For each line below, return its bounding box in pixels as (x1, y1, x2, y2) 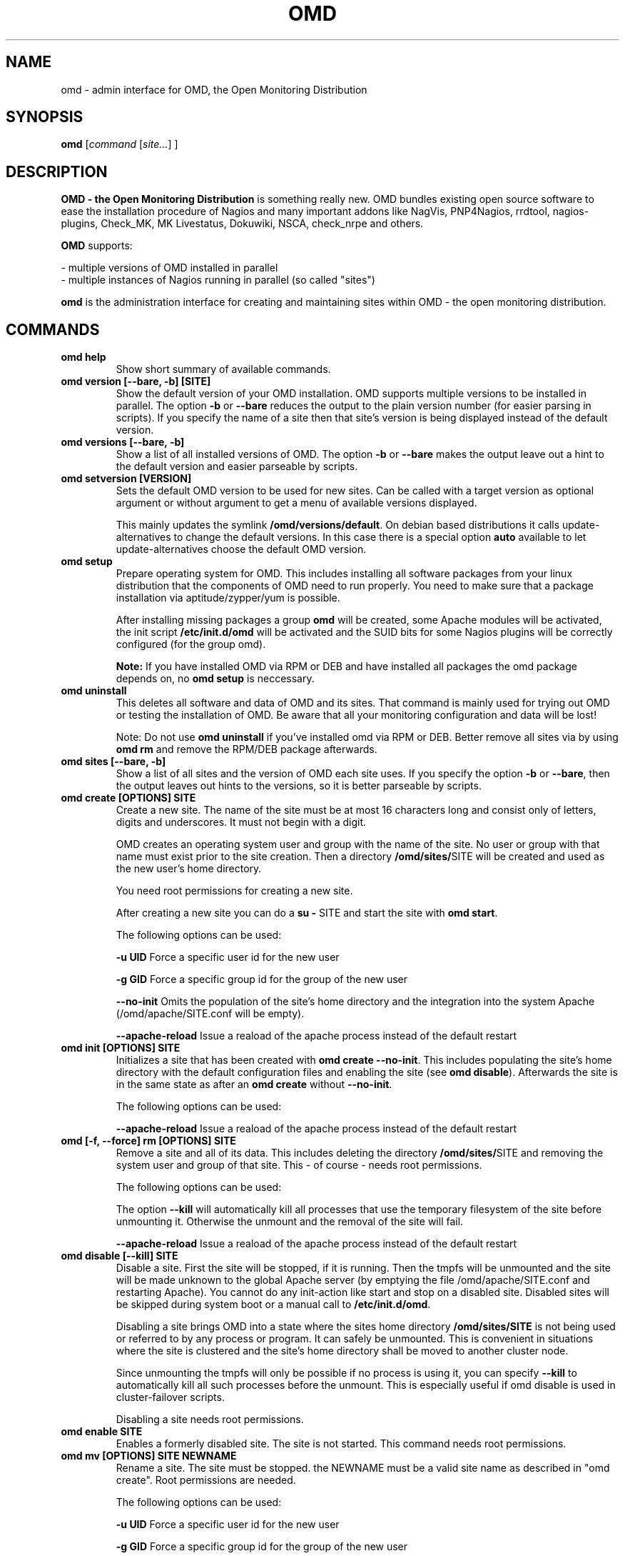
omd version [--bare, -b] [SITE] (61, 375, 211, 388)
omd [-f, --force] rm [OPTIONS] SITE (61, 1134, 236, 1147)
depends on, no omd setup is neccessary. (116, 672, 315, 685)
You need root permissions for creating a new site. (116, 884, 353, 897)
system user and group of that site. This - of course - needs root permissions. (116, 1159, 482, 1172)
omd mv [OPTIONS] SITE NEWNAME (61, 1450, 237, 1462)
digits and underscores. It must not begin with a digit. (116, 816, 367, 829)
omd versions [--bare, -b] (61, 436, 185, 449)
